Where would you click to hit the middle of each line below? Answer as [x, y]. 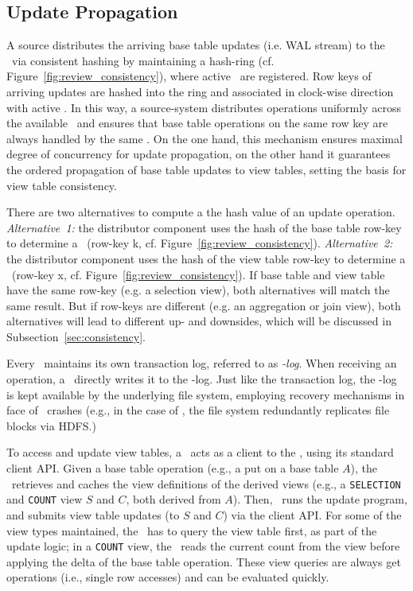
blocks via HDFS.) [51, 425]
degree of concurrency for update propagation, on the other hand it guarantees [199, 154]
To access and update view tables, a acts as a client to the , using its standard [200, 452]
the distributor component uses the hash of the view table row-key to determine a [206, 258]
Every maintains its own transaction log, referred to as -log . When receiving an [202, 363]
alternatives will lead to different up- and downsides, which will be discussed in [199, 321]
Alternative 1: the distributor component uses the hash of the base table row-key [204, 227]
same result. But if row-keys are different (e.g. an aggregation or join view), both [204, 305]
